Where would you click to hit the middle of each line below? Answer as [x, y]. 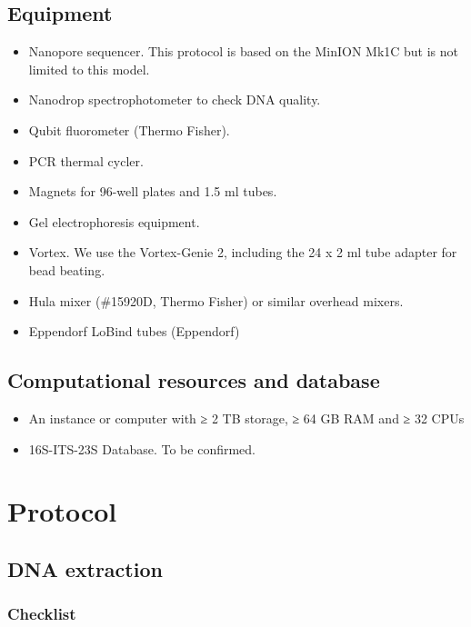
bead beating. [67, 269]
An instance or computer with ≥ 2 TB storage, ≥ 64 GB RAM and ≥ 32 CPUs [246, 418]
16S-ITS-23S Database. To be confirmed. [142, 448]
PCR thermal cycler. [86, 160]
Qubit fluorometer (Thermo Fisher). [129, 129]
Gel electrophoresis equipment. [114, 221]
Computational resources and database [194, 380]
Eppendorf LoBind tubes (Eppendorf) [134, 331]
